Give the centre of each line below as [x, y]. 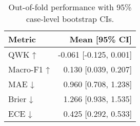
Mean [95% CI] [101, 39]
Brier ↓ [21, 99]
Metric [22, 39]
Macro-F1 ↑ [29, 69]
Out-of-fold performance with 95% [70, 7]
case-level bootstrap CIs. [70, 19]
